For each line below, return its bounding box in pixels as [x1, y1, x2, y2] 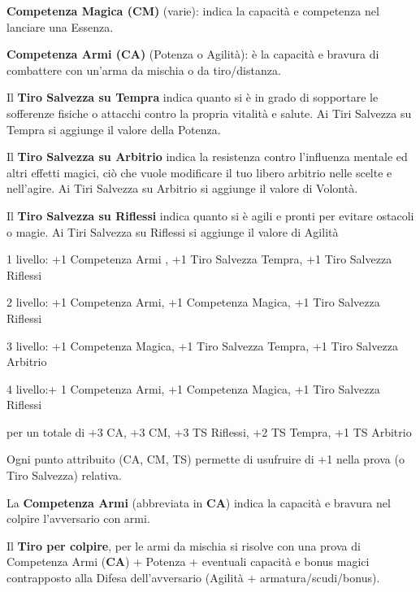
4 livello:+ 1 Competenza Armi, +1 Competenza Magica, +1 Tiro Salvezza [6, 380, 380, 397]
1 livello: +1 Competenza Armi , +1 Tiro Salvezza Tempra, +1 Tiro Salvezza [6, 250, 392, 268]
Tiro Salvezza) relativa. [6, 467, 123, 484]
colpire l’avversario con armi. [6, 510, 150, 527]
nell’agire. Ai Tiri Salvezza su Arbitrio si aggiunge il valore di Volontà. [6, 180, 358, 197]
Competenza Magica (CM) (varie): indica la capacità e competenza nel [6, 2, 379, 19]
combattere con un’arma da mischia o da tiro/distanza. [6, 61, 281, 78]
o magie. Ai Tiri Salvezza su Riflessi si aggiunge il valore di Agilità [6, 223, 339, 240]
